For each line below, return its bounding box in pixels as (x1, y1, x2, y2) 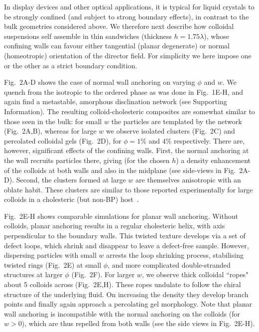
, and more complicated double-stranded (108, 259, 231, 270)
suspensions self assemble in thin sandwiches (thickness (4, 30, 172, 41)
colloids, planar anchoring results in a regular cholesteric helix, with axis (4, 220, 225, 231)
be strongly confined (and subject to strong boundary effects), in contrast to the (4, 11, 249, 21)
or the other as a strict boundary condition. (4, 60, 137, 70)
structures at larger (4, 269, 63, 280)
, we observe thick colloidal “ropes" (141, 269, 249, 280)
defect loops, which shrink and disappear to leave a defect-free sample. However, (4, 240, 249, 250)
